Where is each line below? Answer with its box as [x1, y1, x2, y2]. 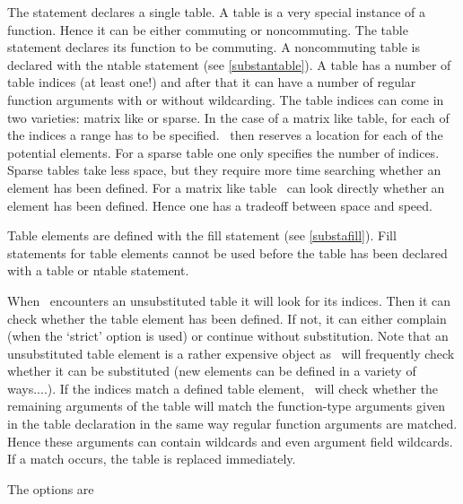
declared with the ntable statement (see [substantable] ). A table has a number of [7, 55, 451, 74]
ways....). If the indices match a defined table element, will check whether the [7, 378, 439, 397]
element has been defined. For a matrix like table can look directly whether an [7, 178, 445, 196]
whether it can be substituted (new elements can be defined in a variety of [7, 361, 416, 380]
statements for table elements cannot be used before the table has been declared [7, 243, 448, 262]
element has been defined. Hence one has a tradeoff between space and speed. [7, 196, 432, 214]
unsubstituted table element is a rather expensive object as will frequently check [7, 343, 455, 362]
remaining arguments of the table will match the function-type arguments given [7, 396, 445, 415]
